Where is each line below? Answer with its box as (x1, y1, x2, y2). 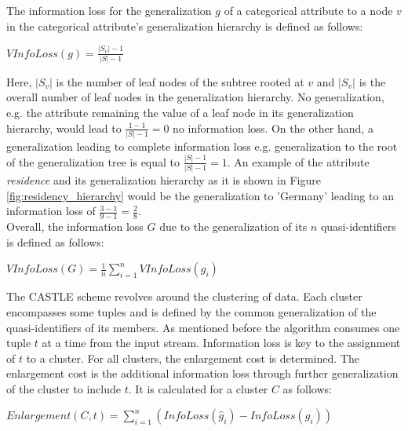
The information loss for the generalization (6, 2, 212, 18)
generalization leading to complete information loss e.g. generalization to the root (6, 137, 398, 154)
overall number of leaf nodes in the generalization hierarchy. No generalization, (6, 89, 384, 105)
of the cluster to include (6, 380, 121, 396)
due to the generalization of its (159, 218, 308, 235)
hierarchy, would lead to (6, 119, 122, 136)
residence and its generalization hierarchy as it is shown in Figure (6, 172, 321, 188)
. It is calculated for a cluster (128, 380, 268, 396)
